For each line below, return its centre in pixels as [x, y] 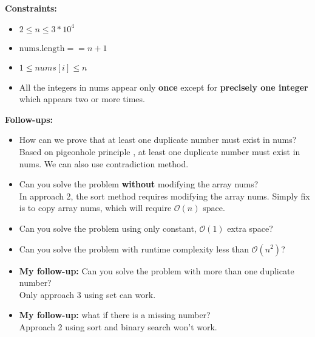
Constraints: [31, 8]
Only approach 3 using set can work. [87, 294]
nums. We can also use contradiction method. [104, 163]
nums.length [42, 48]
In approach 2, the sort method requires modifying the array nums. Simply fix [164, 196]
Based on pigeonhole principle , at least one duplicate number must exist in [160, 151]
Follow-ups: [29, 119]
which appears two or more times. [82, 99]
